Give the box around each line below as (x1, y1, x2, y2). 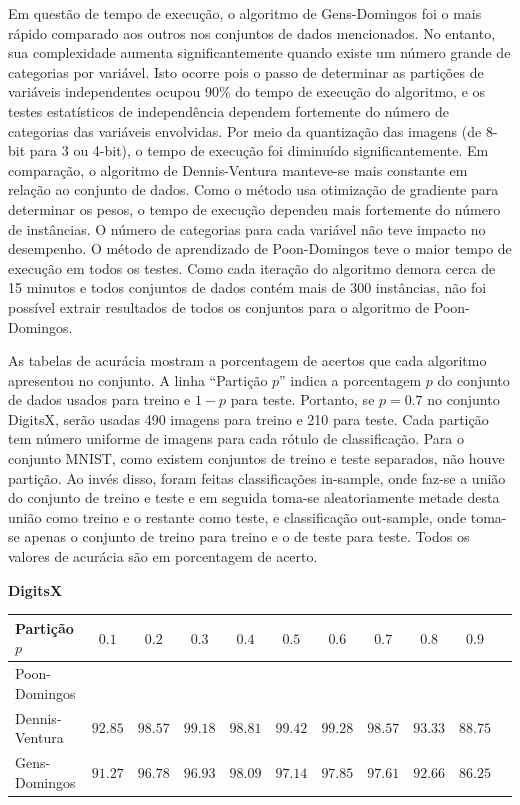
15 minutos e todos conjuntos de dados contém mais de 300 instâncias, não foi (8, 277, 487, 298)
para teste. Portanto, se (230, 389, 375, 410)
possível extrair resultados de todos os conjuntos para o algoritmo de (8, 296, 430, 317)
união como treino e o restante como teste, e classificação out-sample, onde (8, 506, 467, 527)
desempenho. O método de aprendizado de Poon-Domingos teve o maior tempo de (8, 238, 512, 259)
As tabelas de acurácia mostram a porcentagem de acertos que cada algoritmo (8, 350, 487, 371)
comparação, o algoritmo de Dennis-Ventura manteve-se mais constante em (8, 159, 468, 180)
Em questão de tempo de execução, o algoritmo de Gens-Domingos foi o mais (8, 3, 482, 23)
